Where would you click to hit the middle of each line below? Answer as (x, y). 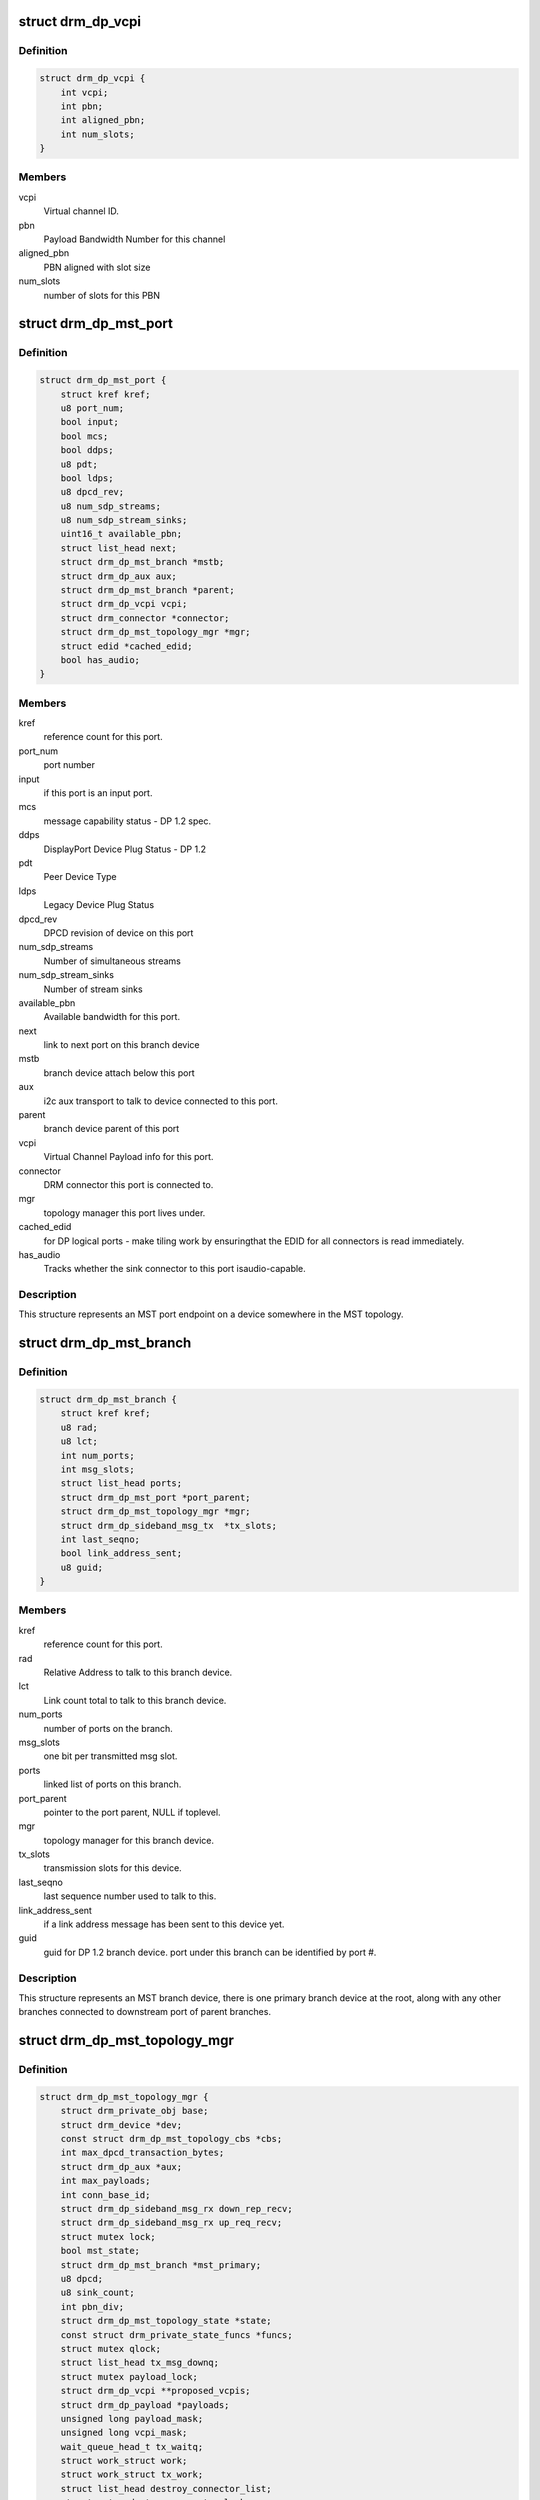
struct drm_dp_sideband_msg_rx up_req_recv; (171, 2223)
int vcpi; (84, 92)
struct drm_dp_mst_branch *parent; (147, 590)
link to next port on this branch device (121, 1045)
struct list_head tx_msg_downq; (140, 2363)
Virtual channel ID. (81, 211)
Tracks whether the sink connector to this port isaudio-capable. (175, 1269)
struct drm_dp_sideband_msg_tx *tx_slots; (168, 1525)
